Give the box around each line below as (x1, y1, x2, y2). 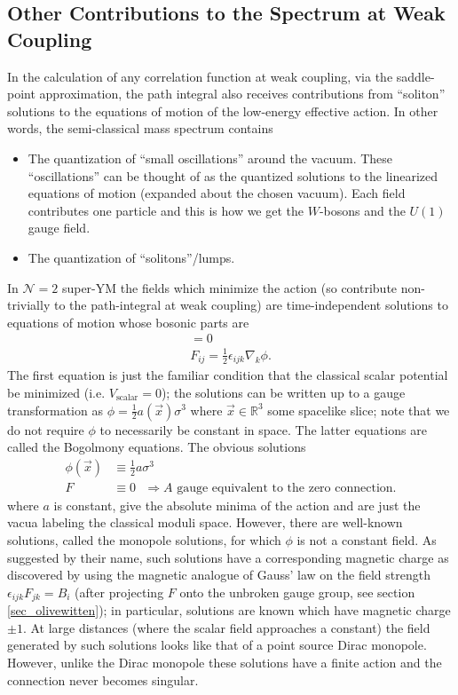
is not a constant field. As (296, 530, 437, 549)
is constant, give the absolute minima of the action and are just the (53, 495, 421, 514)
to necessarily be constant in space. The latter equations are (99, 420, 427, 438)
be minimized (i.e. (7, 383, 106, 401)
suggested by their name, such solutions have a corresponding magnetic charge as (7, 548, 449, 566)
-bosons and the (319, 201, 406, 219)
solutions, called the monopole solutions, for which (7, 530, 281, 549)
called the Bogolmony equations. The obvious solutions (7, 438, 306, 456)
